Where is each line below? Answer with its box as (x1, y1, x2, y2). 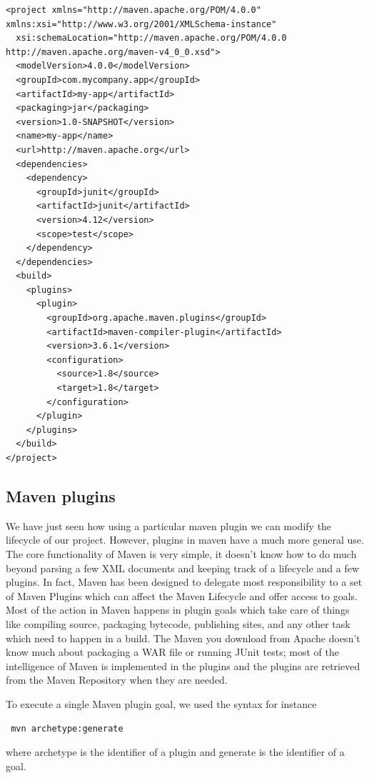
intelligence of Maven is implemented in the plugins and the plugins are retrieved (6, 658, 360, 673)
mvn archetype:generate (11, 723, 123, 734)
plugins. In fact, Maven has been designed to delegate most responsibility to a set (6, 574, 363, 589)
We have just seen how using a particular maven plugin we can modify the (6, 518, 332, 533)
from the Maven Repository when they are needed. (6, 672, 228, 687)
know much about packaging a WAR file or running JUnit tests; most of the (6, 644, 339, 659)
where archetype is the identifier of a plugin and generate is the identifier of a (6, 744, 345, 759)
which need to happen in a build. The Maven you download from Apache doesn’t (6, 630, 360, 645)
